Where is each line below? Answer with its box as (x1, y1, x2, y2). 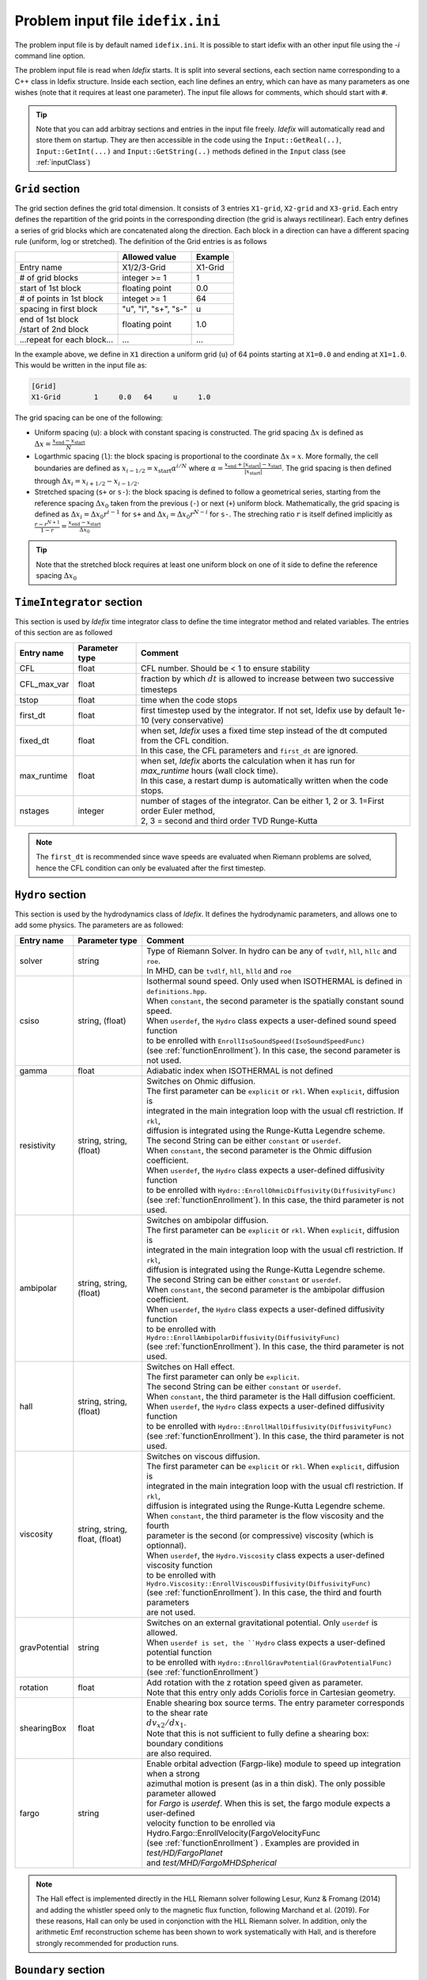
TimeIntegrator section (14, 595, 142, 609)
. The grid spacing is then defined (282, 463, 391, 473)
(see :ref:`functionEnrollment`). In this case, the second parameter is (146, 1045, 401, 1056)
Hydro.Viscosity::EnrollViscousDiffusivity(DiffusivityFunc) (146, 1579, 372, 1588)
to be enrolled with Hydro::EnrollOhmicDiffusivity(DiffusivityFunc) (146, 1184, 396, 1195)
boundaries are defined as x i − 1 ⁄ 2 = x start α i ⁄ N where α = (34, 463, 224, 474)
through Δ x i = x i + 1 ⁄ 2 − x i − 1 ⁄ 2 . (34, 476, 140, 487)
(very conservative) (151, 715, 225, 726)
